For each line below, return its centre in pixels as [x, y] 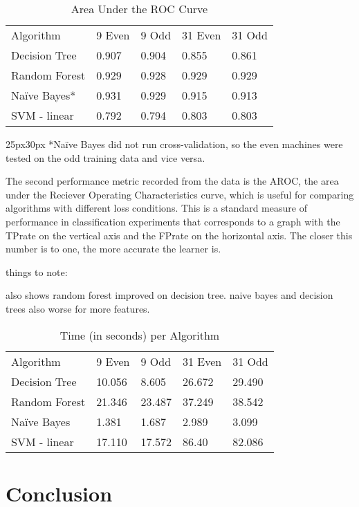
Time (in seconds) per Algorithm [140, 335]
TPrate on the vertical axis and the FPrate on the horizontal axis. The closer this [179, 235]
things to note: [37, 271]
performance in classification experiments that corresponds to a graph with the [173, 221]
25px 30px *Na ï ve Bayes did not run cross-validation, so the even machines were [174, 144]
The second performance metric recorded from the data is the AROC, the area [172, 181]
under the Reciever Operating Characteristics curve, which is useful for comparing [180, 194]
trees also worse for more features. [78, 308]
